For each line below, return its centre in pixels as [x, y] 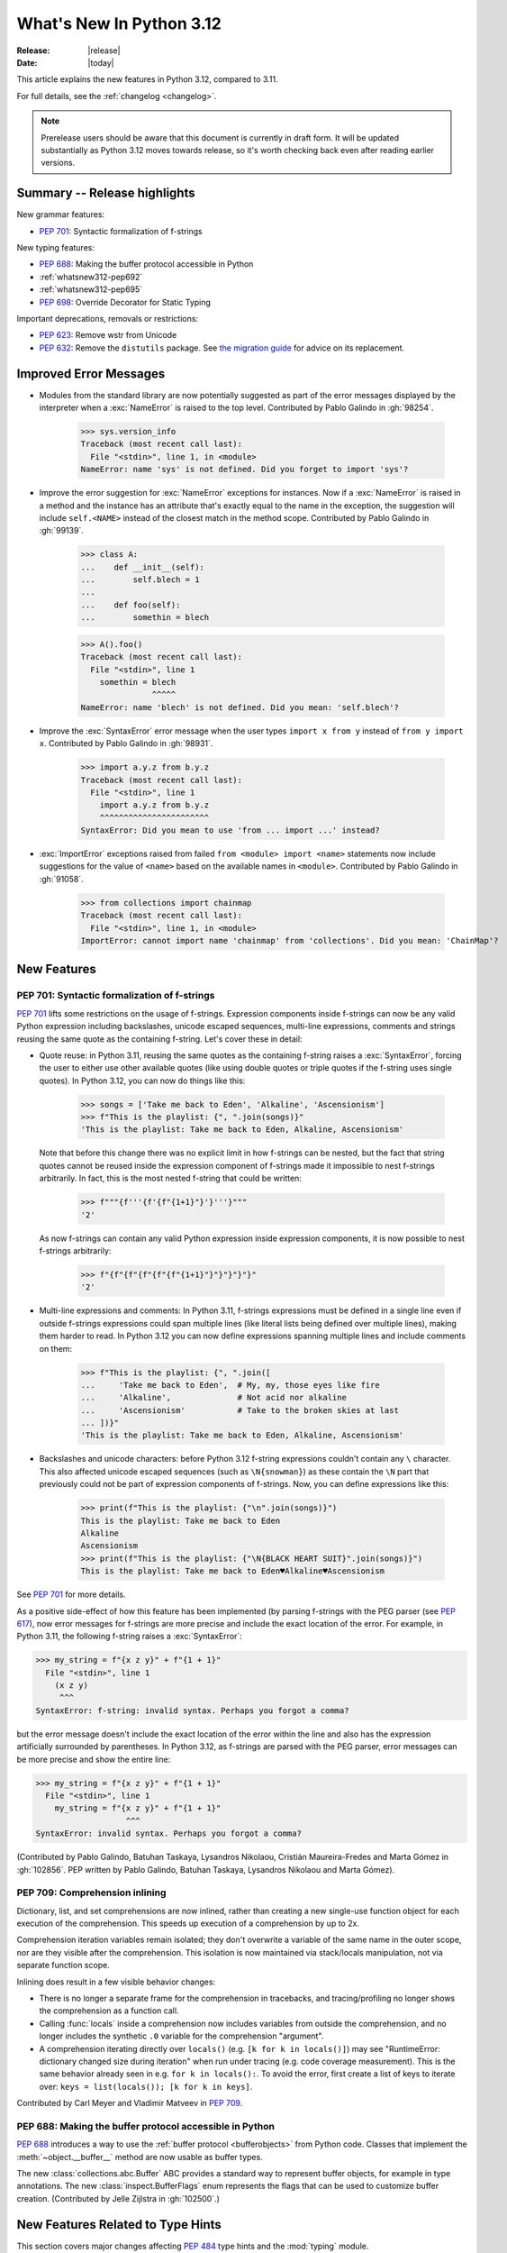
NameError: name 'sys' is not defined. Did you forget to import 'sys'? [244, 470]
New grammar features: [61, 214]
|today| [101, 62]
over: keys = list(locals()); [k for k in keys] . [146, 2086]
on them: [55, 1348]
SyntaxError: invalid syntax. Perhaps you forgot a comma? [168, 1833]
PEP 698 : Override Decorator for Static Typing [125, 302]
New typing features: [55, 247]
